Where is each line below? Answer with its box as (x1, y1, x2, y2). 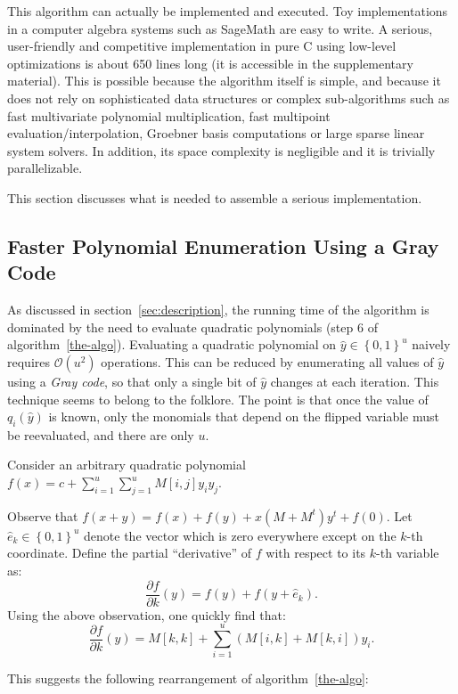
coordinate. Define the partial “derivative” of (7, 543, 252, 562)
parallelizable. (7, 159, 83, 177)
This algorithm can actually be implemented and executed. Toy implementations (7, 2, 448, 20)
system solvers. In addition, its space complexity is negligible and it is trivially (7, 141, 436, 159)
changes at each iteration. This (270, 371, 439, 390)
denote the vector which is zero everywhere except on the (84, 526, 397, 544)
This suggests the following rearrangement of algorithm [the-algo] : (7, 669, 369, 688)
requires (7, 352, 50, 371)
